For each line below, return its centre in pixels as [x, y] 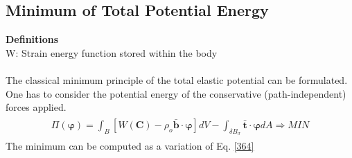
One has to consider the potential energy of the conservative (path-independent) [176, 93]
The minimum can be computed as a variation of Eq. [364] [130, 146]
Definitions [32, 39]
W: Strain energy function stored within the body [112, 52]
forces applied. [36, 107]
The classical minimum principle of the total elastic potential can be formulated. [177, 79]
